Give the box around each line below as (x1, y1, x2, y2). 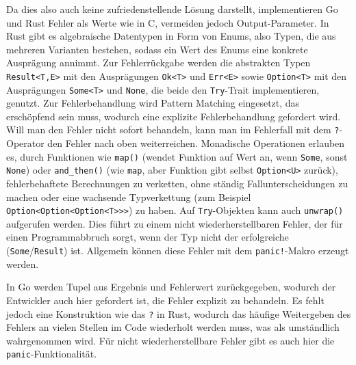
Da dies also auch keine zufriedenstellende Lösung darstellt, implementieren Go (6, 2, 338, 16)
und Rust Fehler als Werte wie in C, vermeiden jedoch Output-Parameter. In (6, 15, 329, 29)
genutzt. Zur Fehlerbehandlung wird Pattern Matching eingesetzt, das (6, 96, 300, 110)
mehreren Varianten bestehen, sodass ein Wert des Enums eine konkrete (6, 42, 308, 56)
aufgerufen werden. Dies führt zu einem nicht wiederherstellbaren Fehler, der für (6, 216, 343, 230)
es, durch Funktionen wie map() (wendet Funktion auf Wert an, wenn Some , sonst (6, 149, 348, 163)
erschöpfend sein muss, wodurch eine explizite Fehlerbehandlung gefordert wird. (6, 109, 341, 123)
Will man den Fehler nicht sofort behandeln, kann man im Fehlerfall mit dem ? (6, 122, 340, 137)
